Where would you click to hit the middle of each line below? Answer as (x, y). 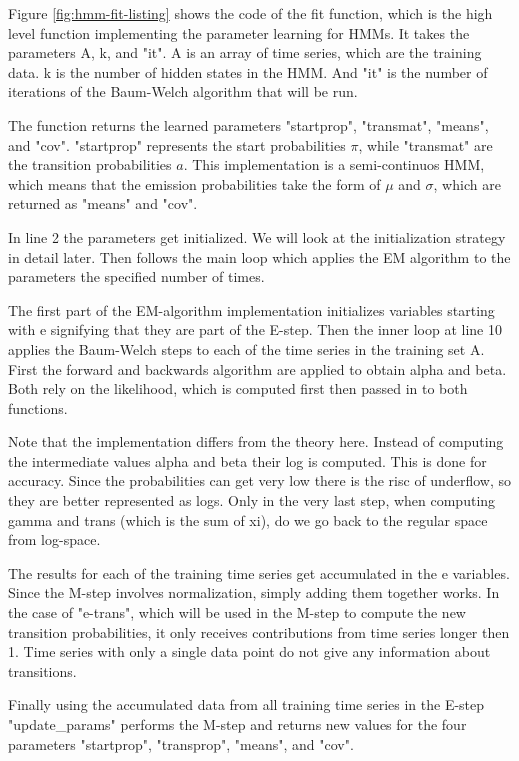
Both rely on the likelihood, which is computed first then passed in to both (238, 388)
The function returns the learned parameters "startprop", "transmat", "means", (248, 124)
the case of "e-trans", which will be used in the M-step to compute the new (237, 612)
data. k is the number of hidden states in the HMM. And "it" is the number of (248, 71)
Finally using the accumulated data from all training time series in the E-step (246, 704)
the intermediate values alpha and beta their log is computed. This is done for (247, 460)
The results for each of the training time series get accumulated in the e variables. (259, 572)
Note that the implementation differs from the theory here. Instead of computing (256, 441)
